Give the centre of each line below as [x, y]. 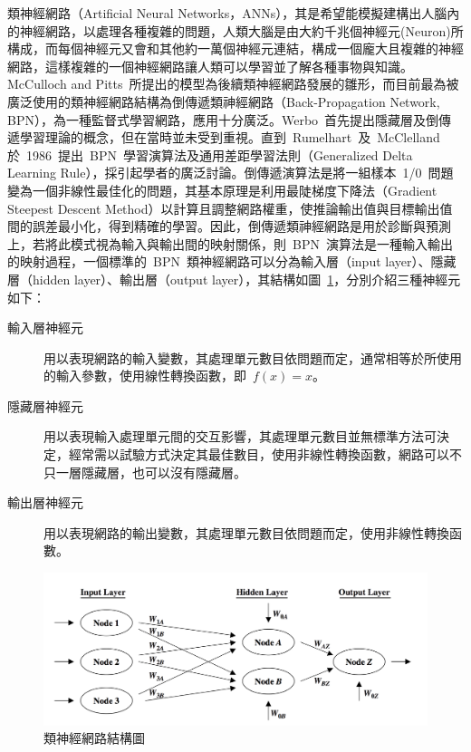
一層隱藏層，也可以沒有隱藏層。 [151, 472]
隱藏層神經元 [45, 405]
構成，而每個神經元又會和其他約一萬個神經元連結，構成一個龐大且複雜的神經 [235, 48]
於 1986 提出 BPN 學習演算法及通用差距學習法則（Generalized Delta [210, 154]
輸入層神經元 [45, 328]
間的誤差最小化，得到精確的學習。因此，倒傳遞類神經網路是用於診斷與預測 [229, 226]
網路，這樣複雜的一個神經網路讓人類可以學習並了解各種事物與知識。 [210, 66]
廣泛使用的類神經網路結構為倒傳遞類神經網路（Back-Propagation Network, [224, 101]
